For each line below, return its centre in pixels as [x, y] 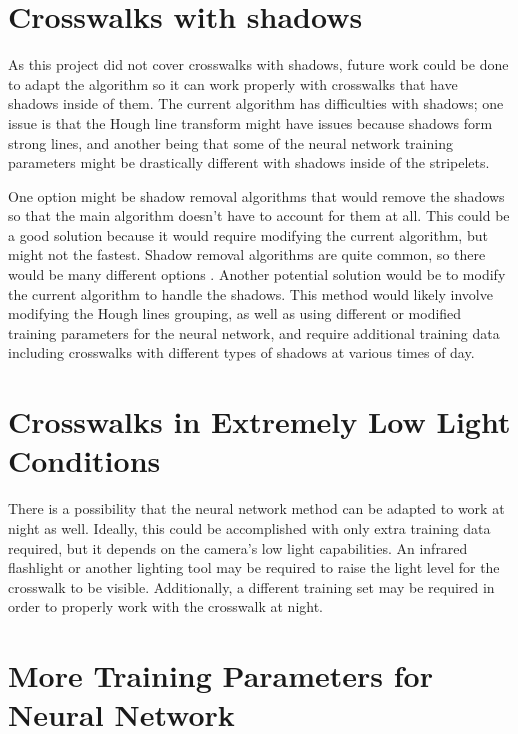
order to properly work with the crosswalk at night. [166, 606]
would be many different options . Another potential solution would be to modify [257, 274]
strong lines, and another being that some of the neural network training [230, 142]
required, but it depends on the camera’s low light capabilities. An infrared [238, 547]
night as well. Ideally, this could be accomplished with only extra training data [249, 527]
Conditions [84, 460]
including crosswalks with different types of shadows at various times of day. [241, 352]
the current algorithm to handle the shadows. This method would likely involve [250, 293]
